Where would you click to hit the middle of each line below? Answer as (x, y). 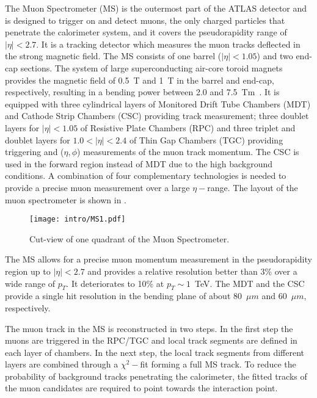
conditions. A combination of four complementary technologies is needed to (146, 175)
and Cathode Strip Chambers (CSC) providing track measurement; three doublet (157, 116)
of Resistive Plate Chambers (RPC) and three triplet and (188, 127)
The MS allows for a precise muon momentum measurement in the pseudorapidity (158, 259)
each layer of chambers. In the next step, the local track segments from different (155, 352)
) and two (275, 56)
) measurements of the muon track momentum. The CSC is (188, 152)
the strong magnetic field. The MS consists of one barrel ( (113, 56)
